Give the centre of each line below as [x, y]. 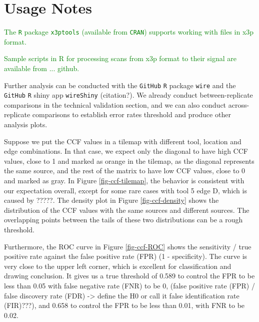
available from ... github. [42, 68]
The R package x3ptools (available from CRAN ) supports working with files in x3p [129, 32]
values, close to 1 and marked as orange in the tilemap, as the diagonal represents [129, 160]
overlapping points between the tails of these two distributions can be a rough [123, 220]
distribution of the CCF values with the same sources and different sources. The [127, 210]
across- [239, 104]
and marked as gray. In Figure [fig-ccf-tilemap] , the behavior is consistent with [124, 181]
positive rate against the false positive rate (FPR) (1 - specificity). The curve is [126, 256]
